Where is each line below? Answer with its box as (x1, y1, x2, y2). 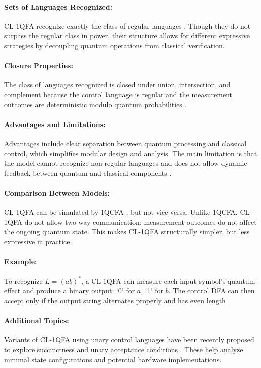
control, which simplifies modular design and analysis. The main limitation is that (4, 148, 257, 158)
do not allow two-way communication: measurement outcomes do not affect (24, 216, 257, 227)
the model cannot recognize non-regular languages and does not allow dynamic (4, 158, 247, 168)
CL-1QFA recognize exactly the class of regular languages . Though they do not (4, 20, 251, 31)
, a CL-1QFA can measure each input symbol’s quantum (81, 275, 255, 286)
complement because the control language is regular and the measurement (4, 89, 233, 99)
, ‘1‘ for (141, 285, 164, 296)
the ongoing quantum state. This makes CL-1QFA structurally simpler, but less (4, 226, 250, 237)
